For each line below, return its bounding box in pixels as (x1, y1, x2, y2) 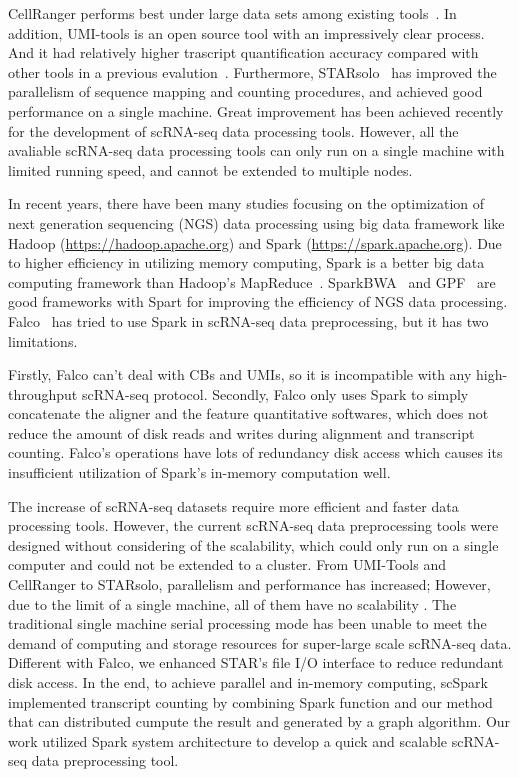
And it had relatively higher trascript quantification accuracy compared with (8, 42, 479, 63)
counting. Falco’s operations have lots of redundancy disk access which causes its (8, 442, 503, 463)
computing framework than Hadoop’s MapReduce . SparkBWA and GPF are (8, 271, 496, 292)
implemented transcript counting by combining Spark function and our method (8, 691, 493, 712)
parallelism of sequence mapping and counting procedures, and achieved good (8, 81, 483, 102)
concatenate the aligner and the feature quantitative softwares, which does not (8, 403, 489, 424)
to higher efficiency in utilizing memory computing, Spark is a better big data (8, 252, 485, 273)
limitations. (8, 330, 78, 351)
